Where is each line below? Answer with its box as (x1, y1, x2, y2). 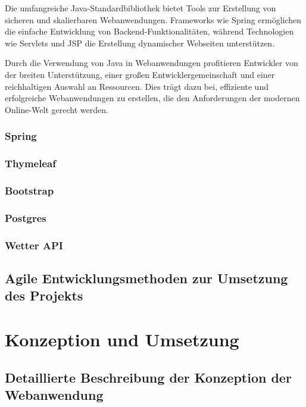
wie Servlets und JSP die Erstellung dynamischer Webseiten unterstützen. (5, 36, 275, 49)
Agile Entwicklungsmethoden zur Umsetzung (5, 268, 288, 287)
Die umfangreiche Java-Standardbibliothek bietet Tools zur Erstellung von (5, 2, 276, 14)
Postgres (5, 210, 46, 225)
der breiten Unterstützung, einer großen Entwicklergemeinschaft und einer (5, 68, 275, 80)
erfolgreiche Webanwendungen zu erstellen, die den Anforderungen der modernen (5, 92, 300, 104)
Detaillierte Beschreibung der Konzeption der (5, 368, 292, 386)
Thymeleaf (5, 156, 56, 171)
